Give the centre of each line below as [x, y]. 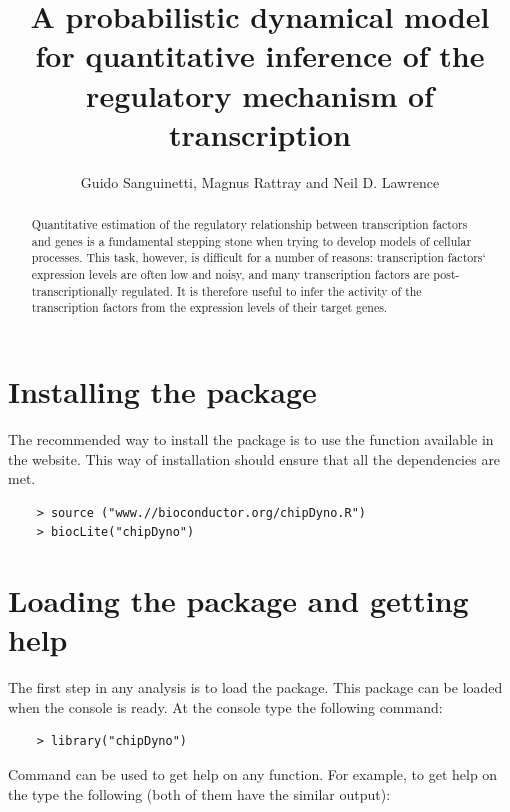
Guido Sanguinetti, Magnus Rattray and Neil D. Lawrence [260, 181]
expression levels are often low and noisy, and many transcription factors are [230, 274]
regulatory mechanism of [260, 94]
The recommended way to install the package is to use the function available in [251, 438]
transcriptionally [74, 290]
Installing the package [162, 391]
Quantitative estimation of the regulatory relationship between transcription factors [249, 224]
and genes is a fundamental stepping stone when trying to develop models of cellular [251, 240]
